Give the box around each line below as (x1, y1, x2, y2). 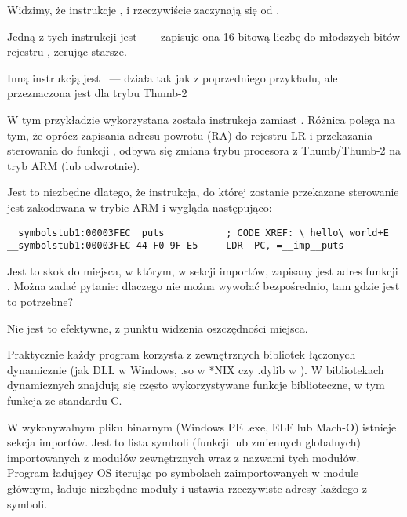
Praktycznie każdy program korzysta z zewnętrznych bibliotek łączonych (7, 346, 356, 362)
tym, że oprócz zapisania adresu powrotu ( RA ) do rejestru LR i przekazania (7, 126, 373, 143)
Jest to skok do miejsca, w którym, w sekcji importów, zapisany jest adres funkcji (7, 262, 398, 279)
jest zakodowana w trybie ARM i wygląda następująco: (7, 198, 272, 215)
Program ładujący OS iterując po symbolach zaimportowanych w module (7, 464, 359, 481)
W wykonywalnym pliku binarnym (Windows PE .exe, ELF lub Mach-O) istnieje (7, 418, 397, 435)
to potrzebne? (7, 293, 74, 310)
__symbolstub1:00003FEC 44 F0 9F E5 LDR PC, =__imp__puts (7, 240, 344, 252)
